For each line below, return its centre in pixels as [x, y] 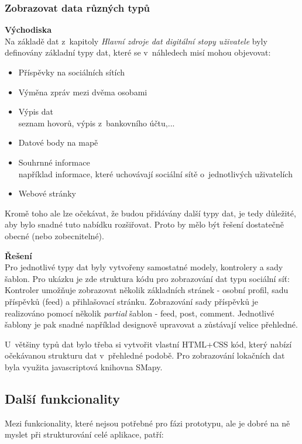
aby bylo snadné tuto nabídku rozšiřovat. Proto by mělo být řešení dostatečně [145, 224]
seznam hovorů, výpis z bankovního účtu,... [97, 123]
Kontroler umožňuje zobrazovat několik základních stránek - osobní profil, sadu [147, 290]
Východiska [28, 30]
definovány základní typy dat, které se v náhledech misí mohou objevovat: [138, 52]
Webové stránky [47, 193]
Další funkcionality [63, 398]
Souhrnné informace [54, 162]
